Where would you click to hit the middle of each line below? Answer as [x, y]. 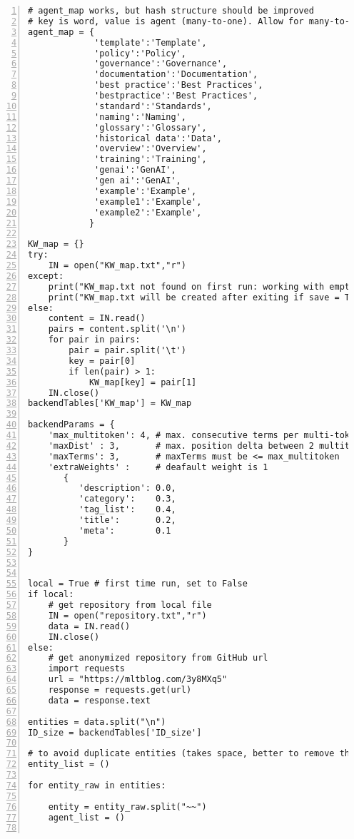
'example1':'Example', [148, 202]
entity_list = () [69, 764]
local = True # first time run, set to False [138, 584]
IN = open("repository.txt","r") [127, 615]
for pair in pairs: [94, 340]
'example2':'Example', [148, 212]
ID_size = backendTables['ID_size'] [115, 732]
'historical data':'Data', [158, 138]
